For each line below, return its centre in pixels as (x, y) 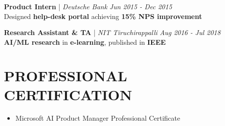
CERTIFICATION (68, 94)
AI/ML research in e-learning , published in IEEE (85, 42)
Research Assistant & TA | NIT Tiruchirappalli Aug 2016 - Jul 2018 (112, 32)
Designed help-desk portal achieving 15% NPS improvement (103, 16)
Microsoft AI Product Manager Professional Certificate (98, 117)
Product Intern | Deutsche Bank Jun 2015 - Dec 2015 (88, 6)
